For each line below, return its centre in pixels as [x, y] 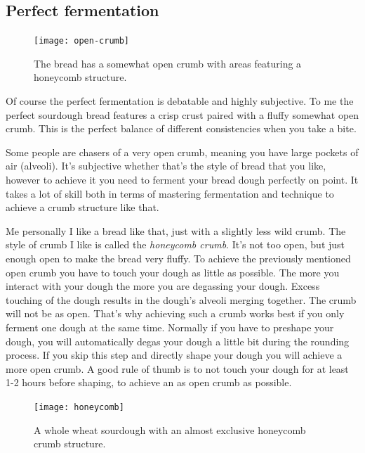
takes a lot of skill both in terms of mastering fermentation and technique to [170, 193]
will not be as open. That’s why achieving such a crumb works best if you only [175, 313]
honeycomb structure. [80, 77]
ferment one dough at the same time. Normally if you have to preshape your [170, 327]
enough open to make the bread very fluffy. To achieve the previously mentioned [178, 258]
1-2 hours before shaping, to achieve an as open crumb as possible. [149, 382]
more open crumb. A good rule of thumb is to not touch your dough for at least [177, 368]
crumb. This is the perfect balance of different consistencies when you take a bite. [181, 128]
